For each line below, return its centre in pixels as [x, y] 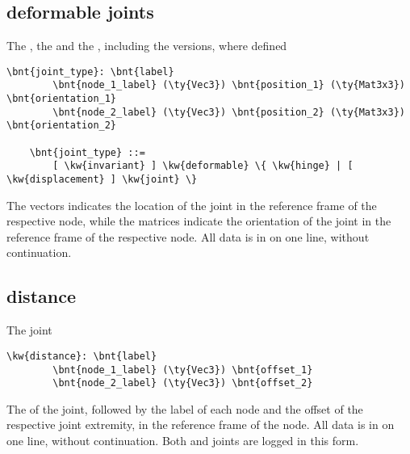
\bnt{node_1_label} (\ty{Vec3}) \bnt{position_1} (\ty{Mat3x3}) [229, 85]
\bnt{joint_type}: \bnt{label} [90, 71]
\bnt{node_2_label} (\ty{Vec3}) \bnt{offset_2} [183, 383]
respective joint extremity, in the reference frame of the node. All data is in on [201, 425]
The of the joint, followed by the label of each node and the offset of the [185, 408]
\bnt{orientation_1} [62, 99]
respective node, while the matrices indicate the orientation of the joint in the [199, 221]
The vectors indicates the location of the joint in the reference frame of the [192, 205]
